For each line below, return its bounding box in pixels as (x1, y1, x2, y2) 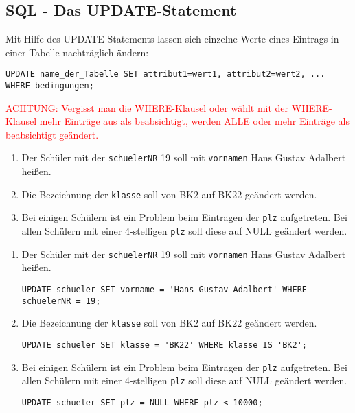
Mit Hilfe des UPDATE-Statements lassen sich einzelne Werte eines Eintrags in (5, 32, 339, 46)
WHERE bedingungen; (5, 81, 94, 91)
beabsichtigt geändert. (5, 127, 99, 141)
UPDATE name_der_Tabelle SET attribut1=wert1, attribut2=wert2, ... (5, 69, 325, 80)
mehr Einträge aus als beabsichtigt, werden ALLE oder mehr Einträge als (39, 114, 350, 128)
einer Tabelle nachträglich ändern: (5, 45, 149, 59)
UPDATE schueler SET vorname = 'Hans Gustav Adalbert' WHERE (21, 284, 308, 294)
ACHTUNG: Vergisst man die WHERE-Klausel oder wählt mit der (5, 100, 289, 115)
